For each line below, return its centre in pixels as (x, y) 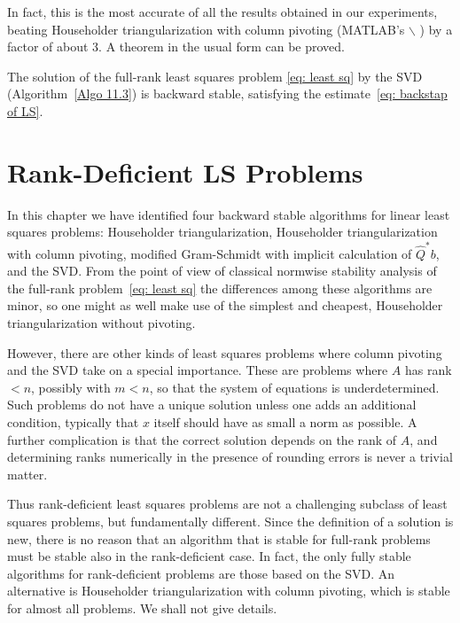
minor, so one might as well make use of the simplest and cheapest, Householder (225, 305)
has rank (428, 370)
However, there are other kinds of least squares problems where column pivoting (225, 352)
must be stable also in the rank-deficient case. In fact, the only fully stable (209, 556)
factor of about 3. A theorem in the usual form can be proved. (176, 47)
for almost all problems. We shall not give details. (142, 607)
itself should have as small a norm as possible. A (285, 421)
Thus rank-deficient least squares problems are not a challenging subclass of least (227, 504)
